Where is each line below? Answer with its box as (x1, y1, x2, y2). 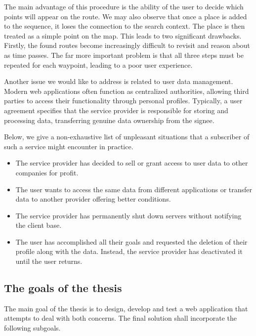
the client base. (15, 220, 62, 230)
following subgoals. (4, 323, 61, 333)
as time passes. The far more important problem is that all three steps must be (4, 49, 244, 60)
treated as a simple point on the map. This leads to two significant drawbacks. (4, 30, 242, 41)
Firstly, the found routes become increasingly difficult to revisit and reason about (4, 40, 250, 50)
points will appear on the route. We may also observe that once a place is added (4, 11, 247, 21)
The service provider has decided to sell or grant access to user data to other (15, 158, 248, 168)
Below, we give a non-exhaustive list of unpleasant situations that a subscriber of (4, 131, 250, 142)
